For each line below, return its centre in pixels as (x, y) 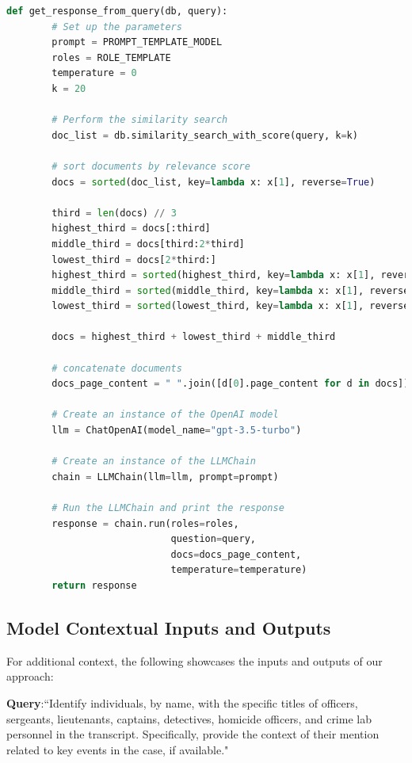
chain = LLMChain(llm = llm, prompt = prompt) (165, 477)
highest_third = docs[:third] (131, 229)
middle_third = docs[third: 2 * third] (148, 244)
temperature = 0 (94, 73)
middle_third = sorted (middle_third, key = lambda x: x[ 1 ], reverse (231, 290)
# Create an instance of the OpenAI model (165, 415)
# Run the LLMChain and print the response (168, 508)
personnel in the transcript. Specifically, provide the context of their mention (193, 734)
